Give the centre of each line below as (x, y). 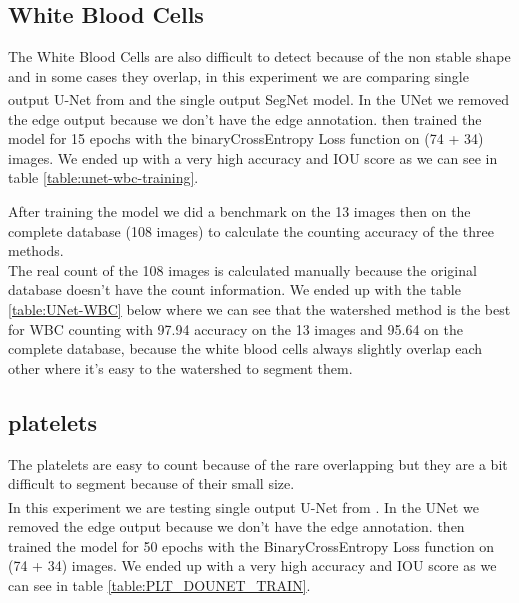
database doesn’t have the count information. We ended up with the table (234, 289)
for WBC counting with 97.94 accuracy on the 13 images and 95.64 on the (235, 328)
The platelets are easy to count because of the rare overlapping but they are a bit (258, 463)
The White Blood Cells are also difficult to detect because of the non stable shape (259, 56)
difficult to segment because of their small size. (151, 483)
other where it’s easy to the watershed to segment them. (180, 367)
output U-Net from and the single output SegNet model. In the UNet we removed (259, 99)
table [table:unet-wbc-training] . (103, 177)
